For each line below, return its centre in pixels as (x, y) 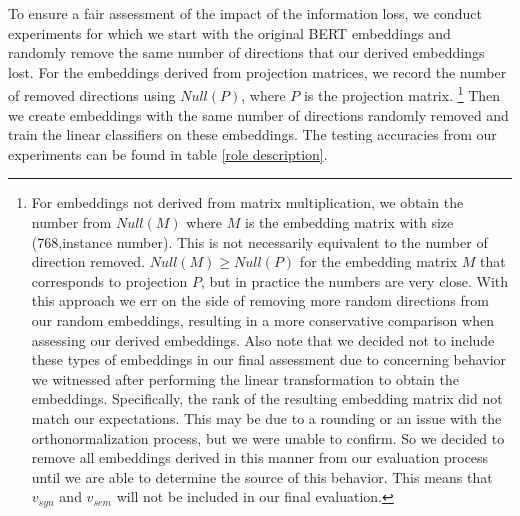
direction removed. (88, 261)
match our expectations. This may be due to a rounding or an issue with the (266, 417)
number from (71, 222)
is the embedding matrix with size (349, 222)
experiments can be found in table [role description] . (168, 153)
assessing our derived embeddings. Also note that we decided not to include (263, 339)
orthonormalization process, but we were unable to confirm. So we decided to (268, 437)
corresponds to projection (109, 280)
